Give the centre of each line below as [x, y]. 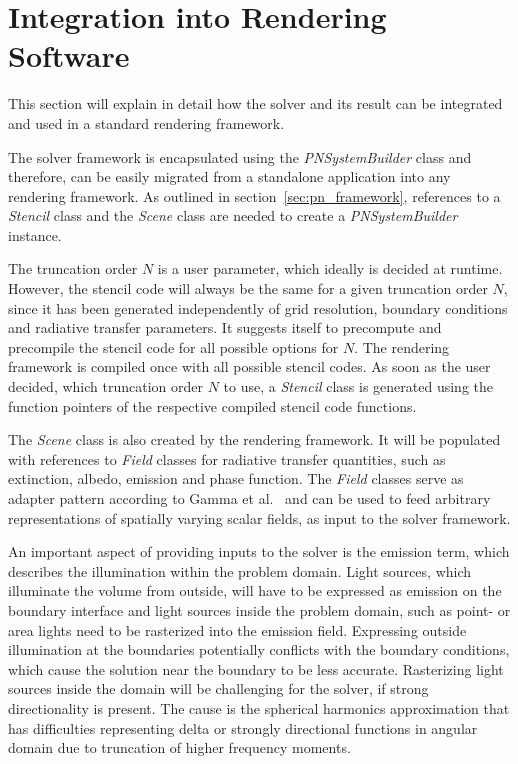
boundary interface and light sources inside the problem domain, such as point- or [259, 609]
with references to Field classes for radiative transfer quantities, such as [227, 458]
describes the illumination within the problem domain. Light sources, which [240, 570]
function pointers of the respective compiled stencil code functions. [212, 405]
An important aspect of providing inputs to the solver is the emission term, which [259, 551]
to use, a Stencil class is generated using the [358, 386]
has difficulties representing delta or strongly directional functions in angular [243, 727]
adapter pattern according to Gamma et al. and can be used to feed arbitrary [249, 498]
